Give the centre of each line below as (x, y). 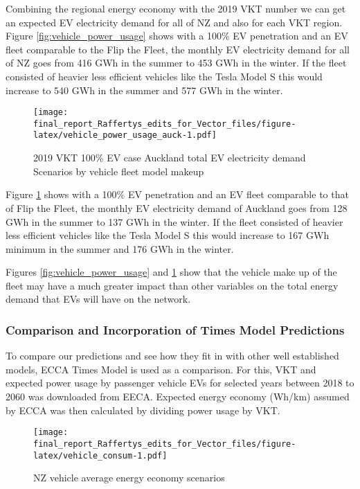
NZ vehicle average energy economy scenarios (129, 478)
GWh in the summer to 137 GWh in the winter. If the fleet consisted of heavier (174, 221)
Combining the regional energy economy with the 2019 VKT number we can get (176, 8)
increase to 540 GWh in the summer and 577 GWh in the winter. (144, 90)
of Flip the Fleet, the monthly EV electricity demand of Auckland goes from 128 (177, 207)
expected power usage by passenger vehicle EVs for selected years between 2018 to (180, 383)
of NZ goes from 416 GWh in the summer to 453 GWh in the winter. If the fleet (176, 63)
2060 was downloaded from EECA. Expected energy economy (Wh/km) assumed (178, 397)
